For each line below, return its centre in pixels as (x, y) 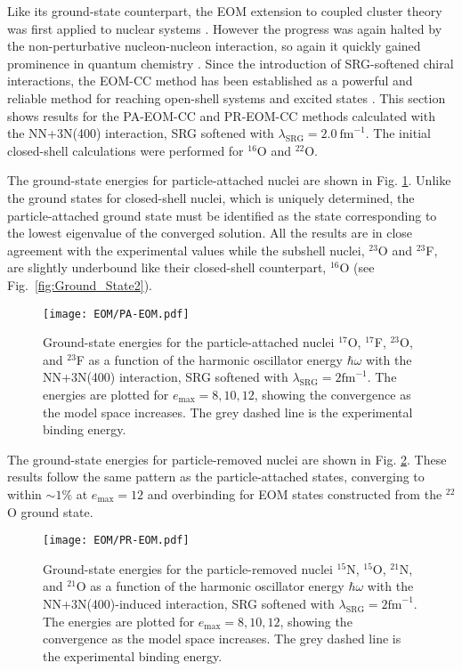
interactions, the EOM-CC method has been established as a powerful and (210, 81)
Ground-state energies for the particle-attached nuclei (189, 342)
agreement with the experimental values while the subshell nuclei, (186, 250)
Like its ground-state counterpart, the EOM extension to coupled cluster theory (225, 11)
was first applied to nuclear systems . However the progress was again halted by (225, 28)
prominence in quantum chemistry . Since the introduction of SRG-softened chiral (231, 63)
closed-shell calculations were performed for (126, 150)
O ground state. (50, 511)
